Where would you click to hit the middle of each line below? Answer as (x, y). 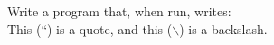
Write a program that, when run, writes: (119, 11)
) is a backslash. (223, 28)
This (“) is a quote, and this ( (90, 28)
